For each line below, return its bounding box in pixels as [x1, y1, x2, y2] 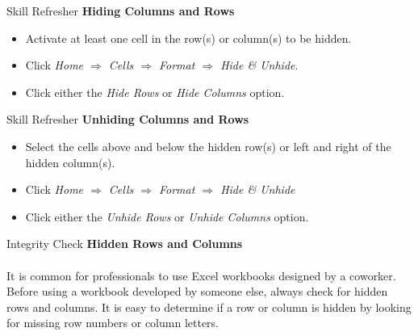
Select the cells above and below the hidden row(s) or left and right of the [25, 137, 391, 154]
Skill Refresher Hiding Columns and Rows [6, 2, 235, 19]
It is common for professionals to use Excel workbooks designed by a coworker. [6, 267, 396, 283]
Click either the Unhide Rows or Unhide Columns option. [25, 208, 309, 225]
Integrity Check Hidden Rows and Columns [6, 235, 243, 252]
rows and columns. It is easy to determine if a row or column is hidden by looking [6, 298, 412, 315]
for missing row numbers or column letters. [6, 314, 219, 331]
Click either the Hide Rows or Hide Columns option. [25, 83, 285, 100]
